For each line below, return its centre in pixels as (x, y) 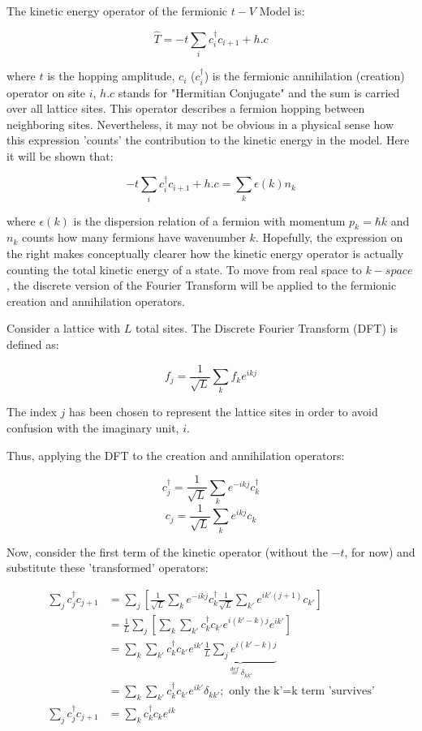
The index (32, 412)
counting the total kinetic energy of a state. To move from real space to (184, 269)
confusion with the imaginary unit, (93, 428)
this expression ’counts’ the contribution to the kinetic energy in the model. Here (208, 140)
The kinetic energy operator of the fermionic (117, 11)
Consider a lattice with (64, 328)
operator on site (46, 92)
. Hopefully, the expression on (329, 237)
